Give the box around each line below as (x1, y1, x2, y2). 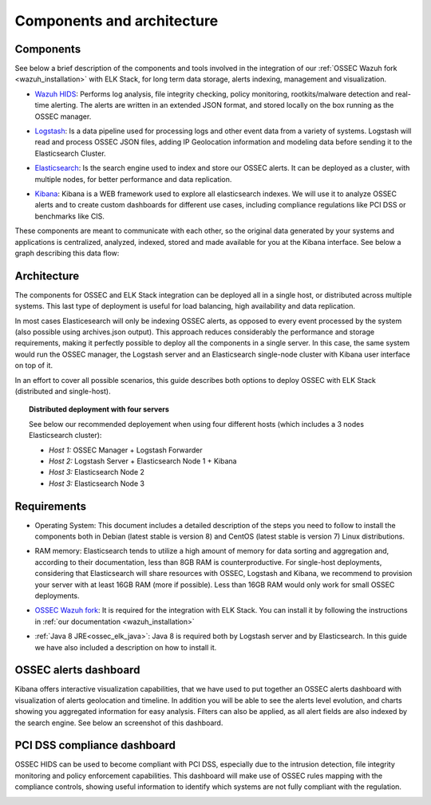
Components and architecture (14, 12, 219, 30)
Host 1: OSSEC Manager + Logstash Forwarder (49, 445, 203, 455)
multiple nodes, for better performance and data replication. (34, 174, 232, 183)
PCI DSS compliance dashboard (14, 739, 176, 752)
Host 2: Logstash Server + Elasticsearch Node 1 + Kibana (49, 456, 237, 466)
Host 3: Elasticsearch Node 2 (49, 468, 145, 477)
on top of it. (14, 361, 53, 370)
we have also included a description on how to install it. (34, 642, 217, 652)
